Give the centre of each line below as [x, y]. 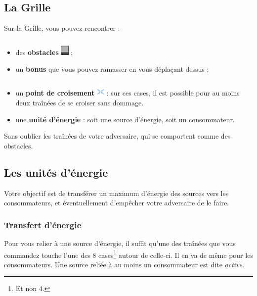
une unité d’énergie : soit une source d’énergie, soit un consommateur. [125, 119]
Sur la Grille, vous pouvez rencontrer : [62, 28]
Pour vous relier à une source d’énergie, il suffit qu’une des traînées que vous [120, 243]
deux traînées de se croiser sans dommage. [80, 103]
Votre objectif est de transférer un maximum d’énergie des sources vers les [116, 193]
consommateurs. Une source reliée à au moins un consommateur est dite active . [124, 264]
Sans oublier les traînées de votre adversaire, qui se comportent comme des [117, 136]
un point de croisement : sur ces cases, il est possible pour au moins [128, 93]
